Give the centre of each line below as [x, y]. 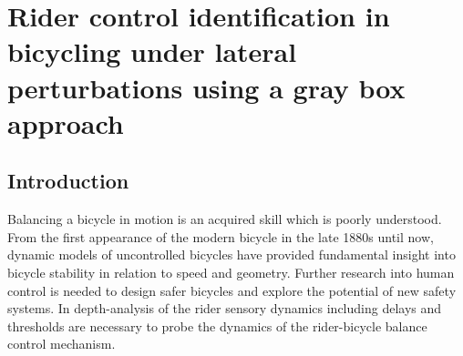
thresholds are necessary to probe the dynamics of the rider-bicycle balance [217, 325]
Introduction [68, 181]
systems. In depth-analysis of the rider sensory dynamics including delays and [225, 308]
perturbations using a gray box [206, 87]
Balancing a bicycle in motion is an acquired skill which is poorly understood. [225, 219]
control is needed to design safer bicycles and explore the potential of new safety [232, 290]
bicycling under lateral [152, 51]
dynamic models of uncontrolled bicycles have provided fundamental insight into [231, 254]
